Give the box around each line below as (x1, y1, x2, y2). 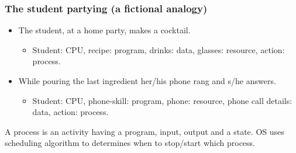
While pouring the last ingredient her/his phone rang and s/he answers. (18, 75, 276, 86)
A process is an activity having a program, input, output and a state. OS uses (5, 125, 284, 137)
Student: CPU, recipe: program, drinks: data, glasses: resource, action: (32, 43, 285, 55)
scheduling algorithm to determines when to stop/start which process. (5, 137, 255, 149)
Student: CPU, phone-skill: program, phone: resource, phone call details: (32, 94, 292, 106)
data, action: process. (32, 106, 109, 118)
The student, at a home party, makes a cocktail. (18, 24, 191, 36)
